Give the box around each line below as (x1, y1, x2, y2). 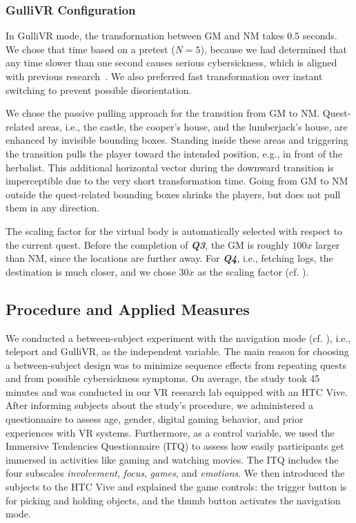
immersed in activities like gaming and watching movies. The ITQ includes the (6, 452, 339, 466)
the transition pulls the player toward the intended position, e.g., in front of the (6, 146, 343, 160)
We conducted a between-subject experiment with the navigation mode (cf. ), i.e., (6, 330, 351, 345)
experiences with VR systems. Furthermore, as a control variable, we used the (6, 425, 335, 439)
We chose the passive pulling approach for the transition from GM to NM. (6, 106, 320, 120)
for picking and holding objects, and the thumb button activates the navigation (6, 493, 341, 507)
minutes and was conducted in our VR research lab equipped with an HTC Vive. (6, 384, 348, 399)
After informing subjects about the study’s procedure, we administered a (6, 398, 313, 412)
